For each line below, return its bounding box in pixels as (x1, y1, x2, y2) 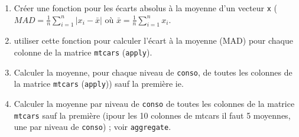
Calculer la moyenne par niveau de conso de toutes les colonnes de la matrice (14, 97, 295, 110)
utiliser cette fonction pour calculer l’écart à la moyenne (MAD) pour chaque (14, 34, 293, 47)
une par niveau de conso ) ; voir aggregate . (14, 120, 171, 133)
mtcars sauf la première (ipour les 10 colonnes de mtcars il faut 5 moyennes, (14, 109, 291, 121)
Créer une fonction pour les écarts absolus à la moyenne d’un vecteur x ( (14, 2, 277, 14)
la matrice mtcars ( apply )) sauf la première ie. (14, 77, 184, 90)
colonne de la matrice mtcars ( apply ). (14, 46, 152, 58)
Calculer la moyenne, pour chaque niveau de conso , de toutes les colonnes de (14, 66, 292, 78)
